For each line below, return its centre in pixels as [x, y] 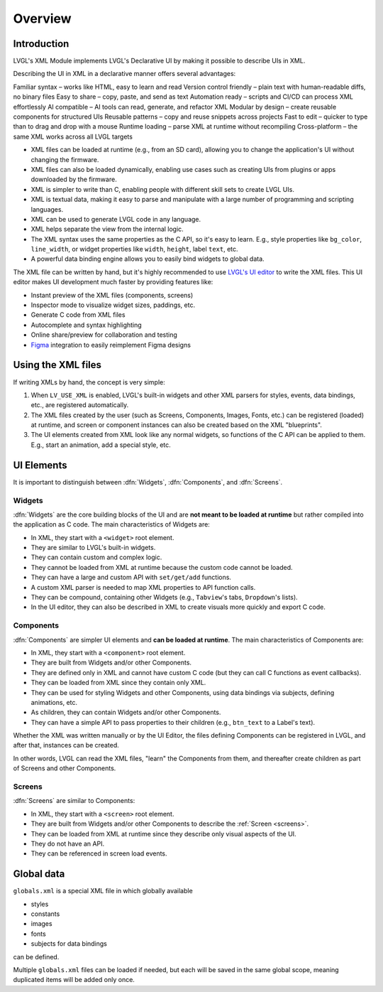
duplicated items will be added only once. [74, 980]
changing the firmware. [65, 159]
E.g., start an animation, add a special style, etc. [101, 445]
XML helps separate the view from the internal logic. [107, 229]
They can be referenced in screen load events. [99, 853]
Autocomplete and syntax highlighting [86, 325]
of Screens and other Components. [65, 768]
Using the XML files [57, 365]
